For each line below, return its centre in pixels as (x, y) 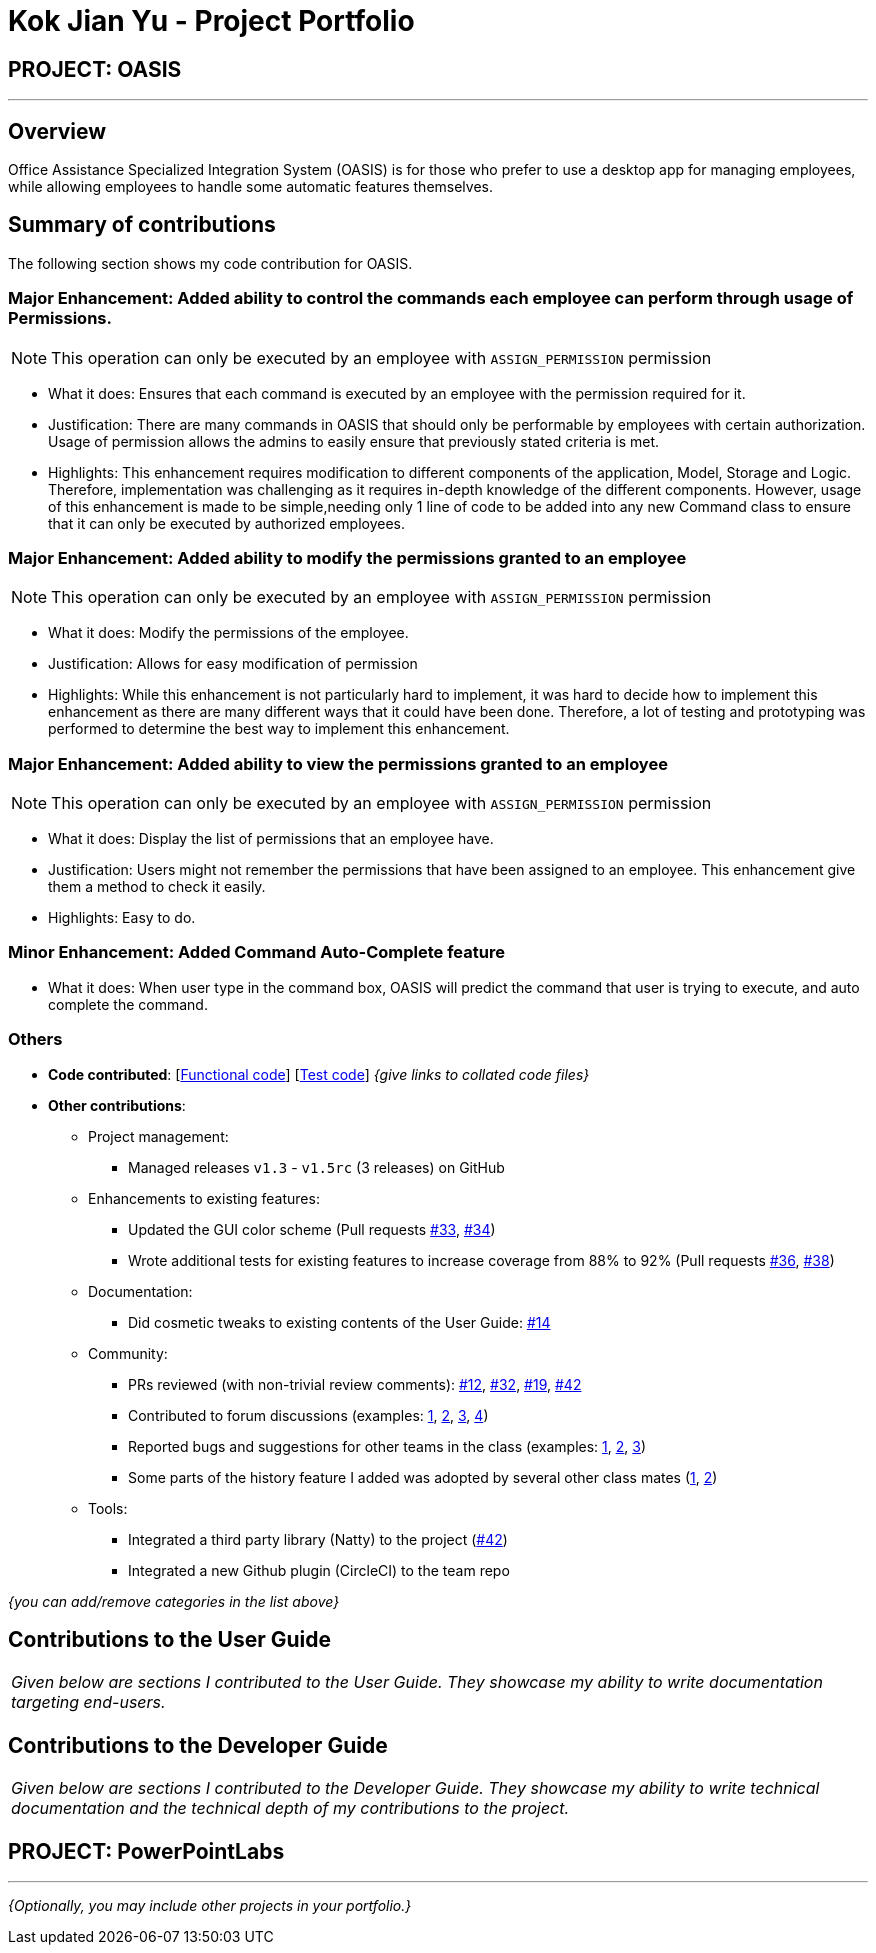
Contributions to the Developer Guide (198, 1745)
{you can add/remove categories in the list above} (174, 1601)
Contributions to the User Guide (169, 1640)
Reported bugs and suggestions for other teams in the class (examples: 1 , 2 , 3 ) (387, 1446)
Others (35, 1039)
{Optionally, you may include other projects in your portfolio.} (210, 1906)
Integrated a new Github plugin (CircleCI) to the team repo (319, 1570)
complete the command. (128, 1004)
